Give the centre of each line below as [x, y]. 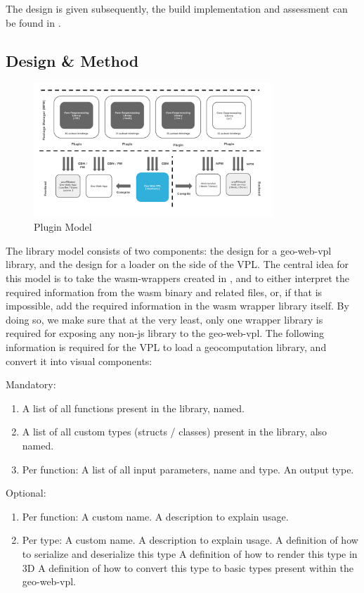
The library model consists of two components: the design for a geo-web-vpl [169, 250]
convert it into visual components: [79, 361]
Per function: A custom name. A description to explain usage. [155, 516]
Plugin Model [63, 227]
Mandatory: [31, 384]
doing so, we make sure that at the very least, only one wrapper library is [164, 319]
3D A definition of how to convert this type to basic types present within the [188, 567]
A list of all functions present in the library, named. [133, 408]
